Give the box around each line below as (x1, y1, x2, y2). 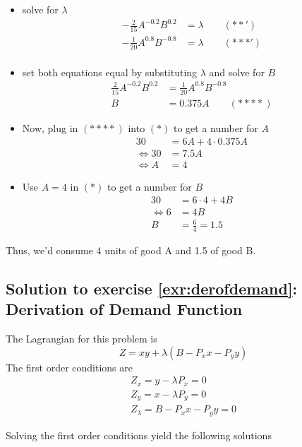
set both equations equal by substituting (22, 64, 198, 79)
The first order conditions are (6, 359, 133, 374)
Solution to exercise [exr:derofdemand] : (6, 278, 298, 299)
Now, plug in (22, 121, 78, 136)
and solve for (209, 64, 265, 79)
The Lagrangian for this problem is (6, 331, 157, 346)
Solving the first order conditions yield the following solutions (6, 427, 272, 442)
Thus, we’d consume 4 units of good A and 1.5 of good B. (6, 243, 256, 258)
